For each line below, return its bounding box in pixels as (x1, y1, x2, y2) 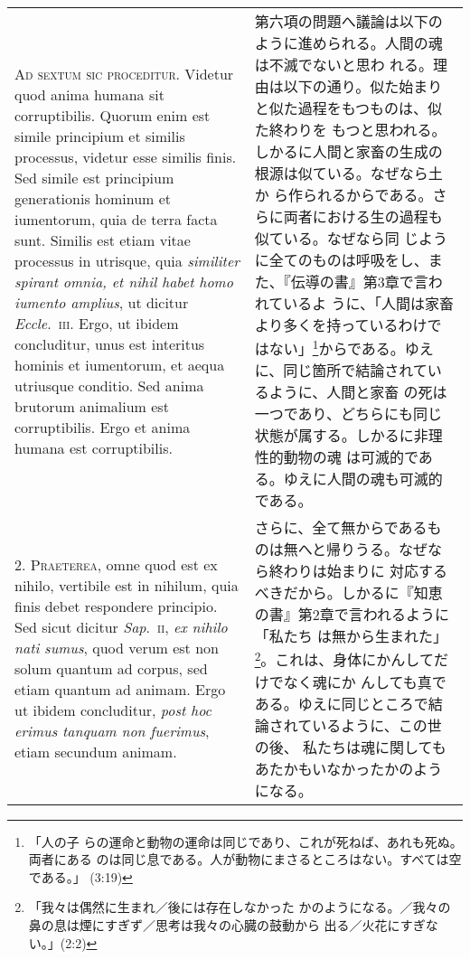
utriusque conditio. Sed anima (14, 374, 204, 396)
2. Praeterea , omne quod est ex (14, 554, 218, 576)
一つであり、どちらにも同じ (254, 403, 442, 425)
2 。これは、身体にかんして (254, 646, 434, 671)
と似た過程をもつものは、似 (254, 98, 443, 118)
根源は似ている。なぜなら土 (254, 163, 443, 183)
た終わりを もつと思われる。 (254, 119, 446, 140)
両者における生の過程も (283, 206, 443, 227)
